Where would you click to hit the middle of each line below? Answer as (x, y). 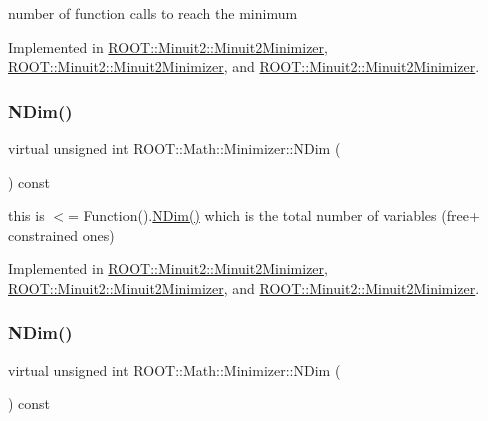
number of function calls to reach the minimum (153, 13)
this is (26, 215)
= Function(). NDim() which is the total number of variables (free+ (274, 215)
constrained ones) (61, 234)
